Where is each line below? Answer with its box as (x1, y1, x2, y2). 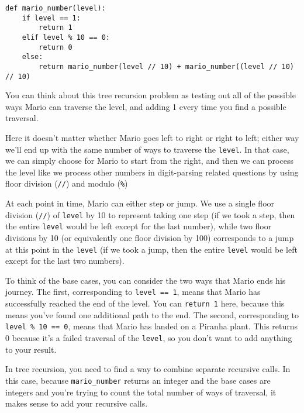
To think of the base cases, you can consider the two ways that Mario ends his (5, 274, 286, 286)
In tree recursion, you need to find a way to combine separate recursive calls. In (5, 363, 291, 375)
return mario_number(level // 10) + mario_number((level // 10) (39, 62, 294, 71)
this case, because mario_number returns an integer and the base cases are (5, 374, 271, 386)
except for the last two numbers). (5, 254, 125, 267)
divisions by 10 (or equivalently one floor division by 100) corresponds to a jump (5, 232, 294, 244)
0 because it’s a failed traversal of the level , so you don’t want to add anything (5, 332, 292, 344)
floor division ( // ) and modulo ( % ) (5, 177, 128, 190)
